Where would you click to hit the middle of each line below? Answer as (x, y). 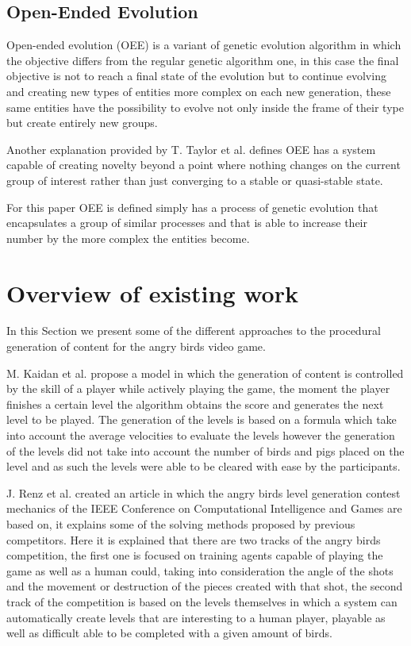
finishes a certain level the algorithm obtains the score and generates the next (195, 404)
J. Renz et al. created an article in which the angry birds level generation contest (204, 492)
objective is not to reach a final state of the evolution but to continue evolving (196, 76)
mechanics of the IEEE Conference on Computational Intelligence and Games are (204, 508)
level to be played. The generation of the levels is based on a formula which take (202, 419)
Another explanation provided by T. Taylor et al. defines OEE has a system (191, 149)
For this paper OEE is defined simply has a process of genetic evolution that (192, 207)
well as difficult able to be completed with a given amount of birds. (169, 633)
